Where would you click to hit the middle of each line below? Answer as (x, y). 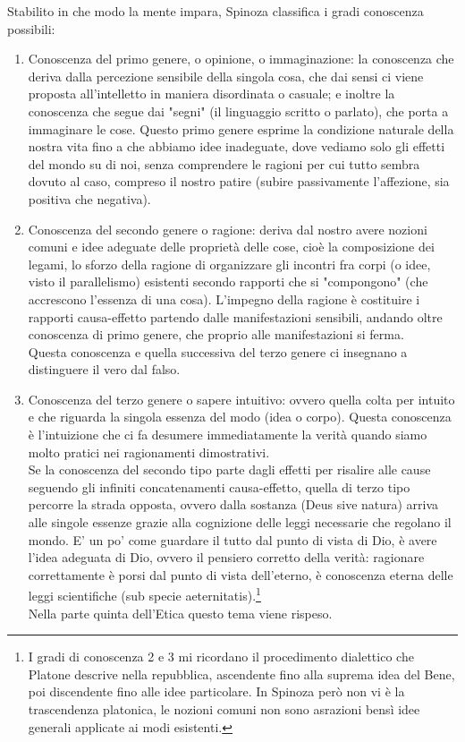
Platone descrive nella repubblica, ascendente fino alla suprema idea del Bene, (241, 674)
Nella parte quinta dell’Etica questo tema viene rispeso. (180, 613)
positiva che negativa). (89, 198)
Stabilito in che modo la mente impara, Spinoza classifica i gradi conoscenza (216, 11)
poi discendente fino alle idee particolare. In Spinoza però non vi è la (216, 691)
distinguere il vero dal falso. (104, 369)
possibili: (31, 28)
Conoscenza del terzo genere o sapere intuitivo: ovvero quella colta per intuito (241, 399)
